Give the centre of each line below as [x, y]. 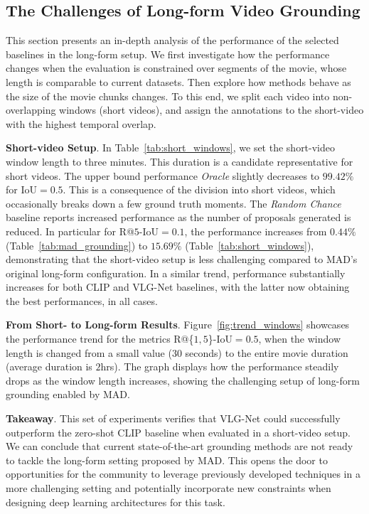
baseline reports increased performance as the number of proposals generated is [178, 217]
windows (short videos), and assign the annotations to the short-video [212, 110]
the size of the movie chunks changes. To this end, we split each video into [168, 96]
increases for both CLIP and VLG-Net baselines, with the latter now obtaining [178, 287]
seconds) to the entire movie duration [267, 352]
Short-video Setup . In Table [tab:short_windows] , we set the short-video [171, 148]
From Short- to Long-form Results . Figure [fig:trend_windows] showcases [178, 325]
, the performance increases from [256, 231]
